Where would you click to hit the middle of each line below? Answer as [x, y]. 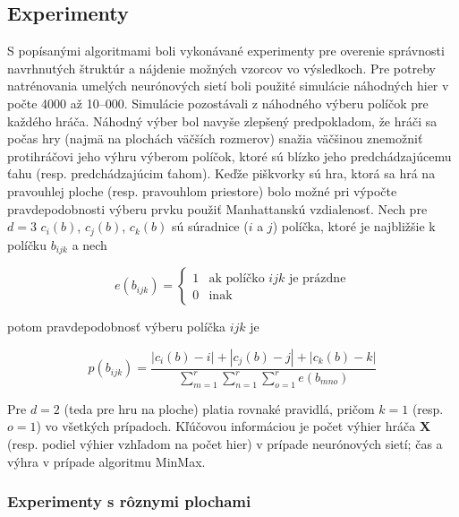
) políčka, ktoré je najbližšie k [354, 226]
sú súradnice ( [210, 226]
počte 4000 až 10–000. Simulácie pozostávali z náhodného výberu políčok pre [218, 103]
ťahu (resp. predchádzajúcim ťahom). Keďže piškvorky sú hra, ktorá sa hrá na [221, 173]
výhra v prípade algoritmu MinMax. [106, 461]
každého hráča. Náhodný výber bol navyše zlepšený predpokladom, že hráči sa [222, 121]
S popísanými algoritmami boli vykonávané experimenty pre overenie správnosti [226, 51]
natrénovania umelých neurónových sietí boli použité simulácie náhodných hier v [228, 86]
